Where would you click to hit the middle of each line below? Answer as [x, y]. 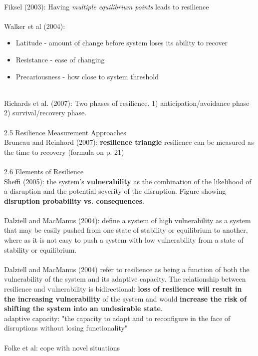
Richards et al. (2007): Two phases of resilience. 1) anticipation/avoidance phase [127, 103]
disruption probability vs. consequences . [74, 200]
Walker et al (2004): [35, 26]
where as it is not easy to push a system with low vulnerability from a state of [124, 240]
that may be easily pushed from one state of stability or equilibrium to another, [126, 230]
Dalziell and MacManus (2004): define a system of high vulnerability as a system [128, 220]
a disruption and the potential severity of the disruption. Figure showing [115, 191]
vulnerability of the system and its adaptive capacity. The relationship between [125, 279]
